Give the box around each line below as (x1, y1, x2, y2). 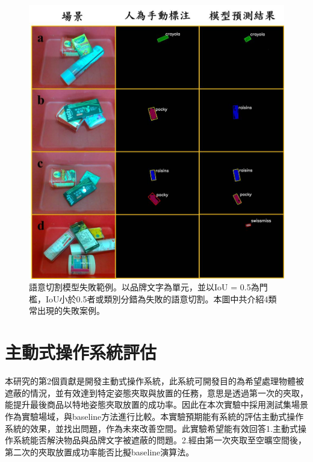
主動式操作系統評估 (5, 340, 157, 364)
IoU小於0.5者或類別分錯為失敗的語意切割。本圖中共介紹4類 (45, 292, 277, 305)
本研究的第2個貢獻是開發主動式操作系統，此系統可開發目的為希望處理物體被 (5, 375, 304, 387)
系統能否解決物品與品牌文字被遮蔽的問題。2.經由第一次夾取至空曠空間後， (13, 434, 306, 446)
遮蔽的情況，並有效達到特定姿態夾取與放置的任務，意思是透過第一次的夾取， (5, 386, 308, 399)
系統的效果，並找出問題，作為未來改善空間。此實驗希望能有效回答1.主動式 (5, 422, 298, 434)
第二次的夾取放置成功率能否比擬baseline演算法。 (5, 445, 194, 458)
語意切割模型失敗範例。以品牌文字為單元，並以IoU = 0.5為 (29, 281, 259, 293)
